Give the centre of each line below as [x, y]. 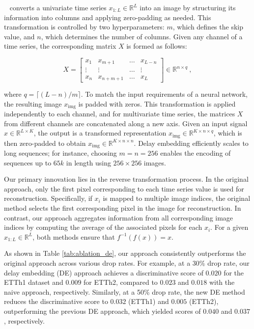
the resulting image [33, 103]
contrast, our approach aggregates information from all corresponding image [119, 217]
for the [234, 272]
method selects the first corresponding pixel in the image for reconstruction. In [123, 208]
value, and [19, 36]
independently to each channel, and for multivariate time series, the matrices [120, 114]
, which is [228, 133]
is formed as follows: [157, 46]
